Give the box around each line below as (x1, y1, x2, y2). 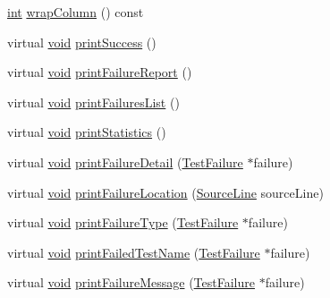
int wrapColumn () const (7, 3, 144, 21)
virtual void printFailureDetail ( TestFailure (7, 152, 243, 171)
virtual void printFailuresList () (7, 92, 180, 111)
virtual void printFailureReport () (7, 63, 192, 81)
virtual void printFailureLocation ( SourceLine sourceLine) (7, 183, 324, 201)
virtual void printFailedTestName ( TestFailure (7, 243, 260, 261)
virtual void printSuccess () (7, 32, 157, 51)
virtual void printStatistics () (7, 123, 166, 141)
